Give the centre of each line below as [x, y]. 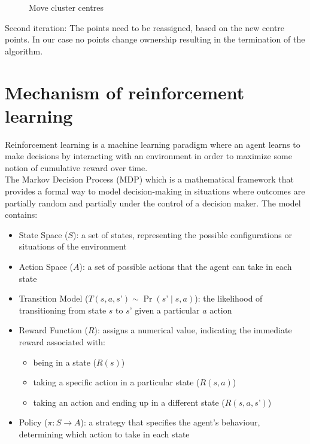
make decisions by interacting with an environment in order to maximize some [148, 156]
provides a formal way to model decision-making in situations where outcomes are [155, 191]
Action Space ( [46, 267]
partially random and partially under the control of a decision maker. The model [153, 203]
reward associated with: [62, 342]
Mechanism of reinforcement [125, 92]
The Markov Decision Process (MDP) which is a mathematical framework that [150, 179]
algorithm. [24, 51]
